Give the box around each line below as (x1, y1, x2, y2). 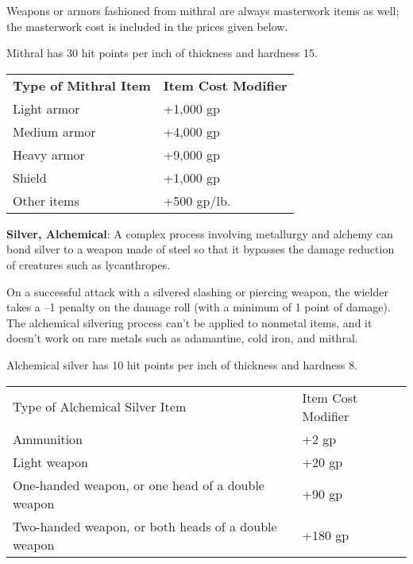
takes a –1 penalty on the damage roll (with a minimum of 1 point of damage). (6, 299, 391, 315)
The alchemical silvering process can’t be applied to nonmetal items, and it (6, 314, 372, 330)
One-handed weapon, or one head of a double (13, 475, 264, 494)
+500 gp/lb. (163, 191, 231, 210)
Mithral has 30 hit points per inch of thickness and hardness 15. (6, 44, 318, 61)
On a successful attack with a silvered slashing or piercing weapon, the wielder (6, 283, 388, 299)
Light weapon (13, 452, 88, 471)
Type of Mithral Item (13, 75, 151, 95)
